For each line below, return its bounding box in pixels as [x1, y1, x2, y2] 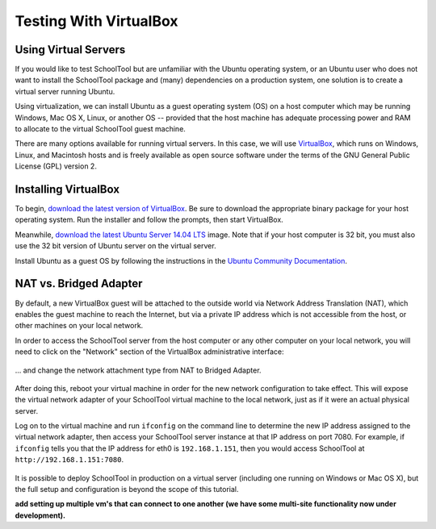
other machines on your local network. [15, 321, 144, 331]
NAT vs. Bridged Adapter [15, 277, 143, 290]
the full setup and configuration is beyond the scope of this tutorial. [15, 485, 239, 494]
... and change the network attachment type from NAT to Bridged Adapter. [15, 365, 262, 375]
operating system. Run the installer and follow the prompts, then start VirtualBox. [15, 215, 284, 225]
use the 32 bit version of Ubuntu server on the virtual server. [15, 241, 217, 251]
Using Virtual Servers [15, 43, 126, 56]
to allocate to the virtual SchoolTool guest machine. [15, 124, 186, 134]
